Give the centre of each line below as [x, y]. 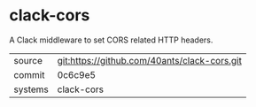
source [28, 60]
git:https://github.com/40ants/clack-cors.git [149, 60]
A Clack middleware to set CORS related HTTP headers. [111, 40]
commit [29, 74]
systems [31, 89]
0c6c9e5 [76, 74]
